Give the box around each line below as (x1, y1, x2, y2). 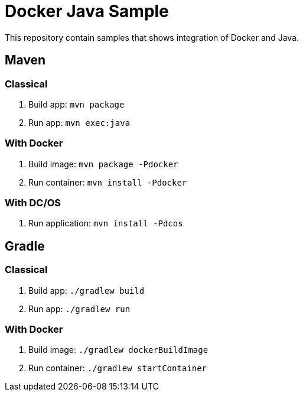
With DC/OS (5, 197, 61, 209)
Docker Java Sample (5, 1, 169, 21)
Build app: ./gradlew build (28, 285, 145, 296)
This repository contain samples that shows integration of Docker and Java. (5, 32, 299, 43)
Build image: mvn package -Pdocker (28, 158, 178, 169)
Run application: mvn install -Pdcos (28, 218, 183, 229)
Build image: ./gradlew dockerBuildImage (28, 345, 208, 355)
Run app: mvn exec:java (28, 117, 131, 128)
